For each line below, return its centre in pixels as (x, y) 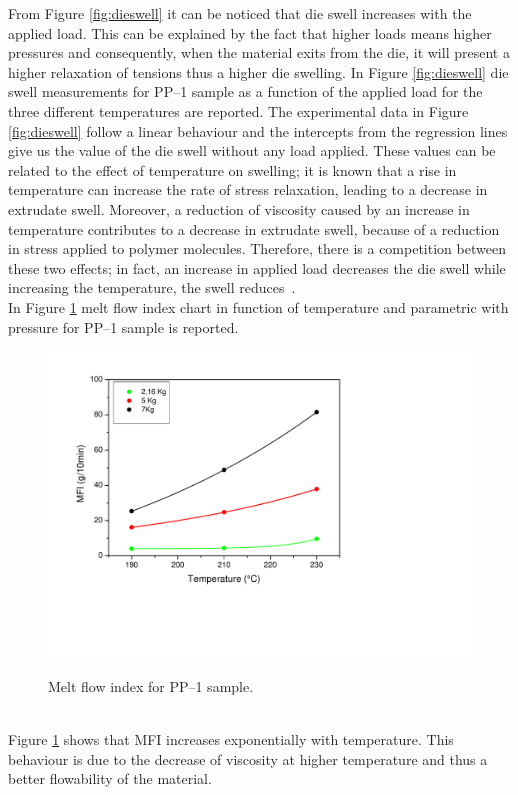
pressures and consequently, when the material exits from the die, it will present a (259, 52)
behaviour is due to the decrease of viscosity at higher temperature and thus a (248, 758)
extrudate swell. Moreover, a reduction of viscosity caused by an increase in (239, 208)
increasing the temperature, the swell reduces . (152, 287)
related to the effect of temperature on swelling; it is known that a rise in (232, 169)
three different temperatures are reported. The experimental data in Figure (238, 110)
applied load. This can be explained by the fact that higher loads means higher (250, 32)
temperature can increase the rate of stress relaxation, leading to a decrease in (248, 189)
